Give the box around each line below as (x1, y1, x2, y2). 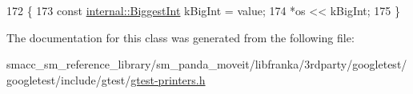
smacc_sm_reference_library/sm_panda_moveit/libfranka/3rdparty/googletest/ (6, 56, 407, 72)
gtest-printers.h (130, 71, 206, 88)
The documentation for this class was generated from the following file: (6, 29, 355, 45)
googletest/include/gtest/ (6, 71, 131, 88)
